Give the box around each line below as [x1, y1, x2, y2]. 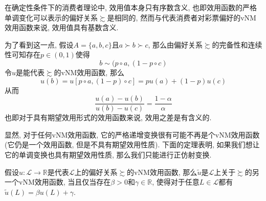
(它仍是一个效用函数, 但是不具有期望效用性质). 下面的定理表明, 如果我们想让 [5, 139, 260, 150]
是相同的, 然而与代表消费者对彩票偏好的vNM [107, 12, 256, 23]
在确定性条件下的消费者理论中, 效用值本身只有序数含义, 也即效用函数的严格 [5, 2, 257, 12]
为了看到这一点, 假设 [5, 39, 74, 50]
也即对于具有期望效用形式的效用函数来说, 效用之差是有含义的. [5, 112, 212, 123]
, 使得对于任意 [152, 176, 199, 187]
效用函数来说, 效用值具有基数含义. [5, 22, 119, 33]
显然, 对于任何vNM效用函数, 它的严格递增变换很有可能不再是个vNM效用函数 [5, 129, 260, 140]
